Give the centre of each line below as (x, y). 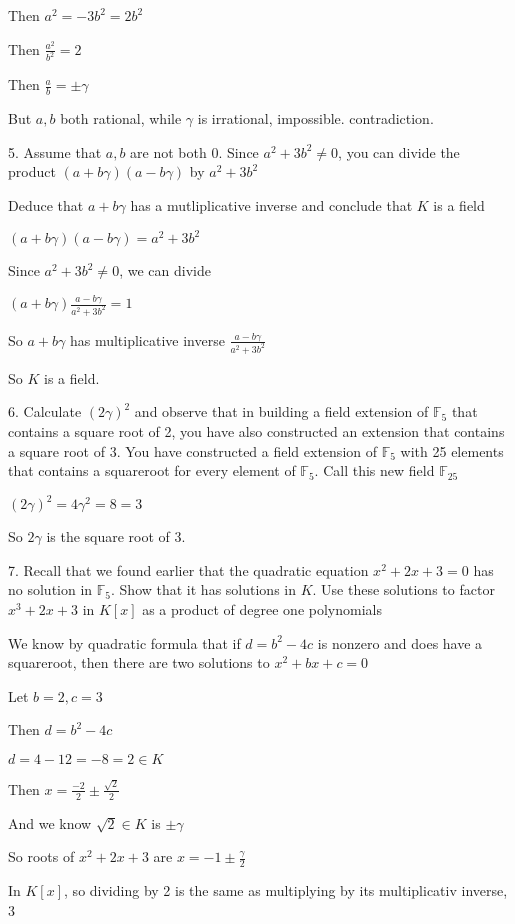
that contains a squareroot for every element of (152, 470)
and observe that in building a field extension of (281, 411)
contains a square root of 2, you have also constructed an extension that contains (256, 431)
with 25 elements (452, 450)
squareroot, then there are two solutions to (139, 662)
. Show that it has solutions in (203, 589)
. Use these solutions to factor (403, 589)
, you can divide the (399, 151)
